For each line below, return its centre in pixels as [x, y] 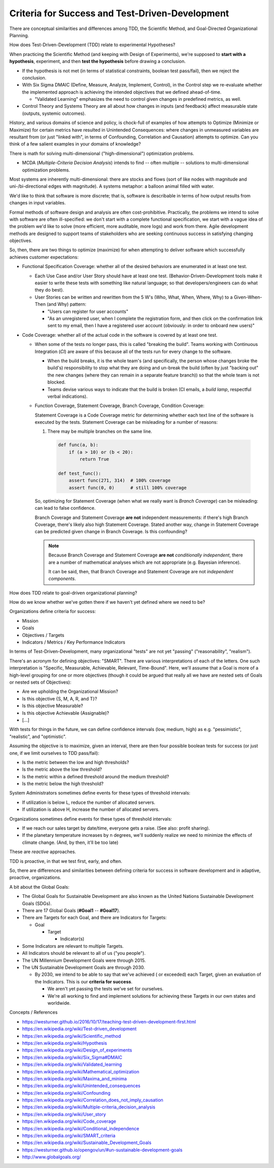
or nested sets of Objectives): [40, 682]
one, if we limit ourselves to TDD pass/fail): [54, 753]
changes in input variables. [38, 203]
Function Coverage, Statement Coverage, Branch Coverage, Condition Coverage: [120, 406]
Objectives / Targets [43, 635]
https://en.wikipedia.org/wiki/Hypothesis [65, 1043]
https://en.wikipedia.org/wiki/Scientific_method [72, 1036]
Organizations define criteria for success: [53, 611]
